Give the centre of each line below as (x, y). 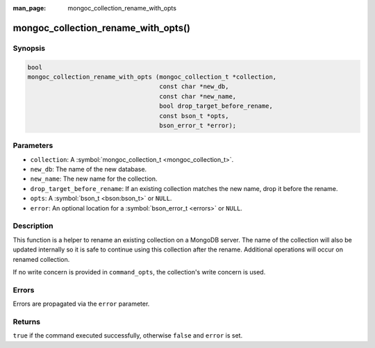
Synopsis (29, 48)
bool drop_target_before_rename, (216, 106)
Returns (27, 322)
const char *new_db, (194, 86)
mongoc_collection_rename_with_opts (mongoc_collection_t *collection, (152, 77)
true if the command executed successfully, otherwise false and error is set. (128, 335)
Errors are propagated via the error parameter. (81, 304)
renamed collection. (41, 259)
